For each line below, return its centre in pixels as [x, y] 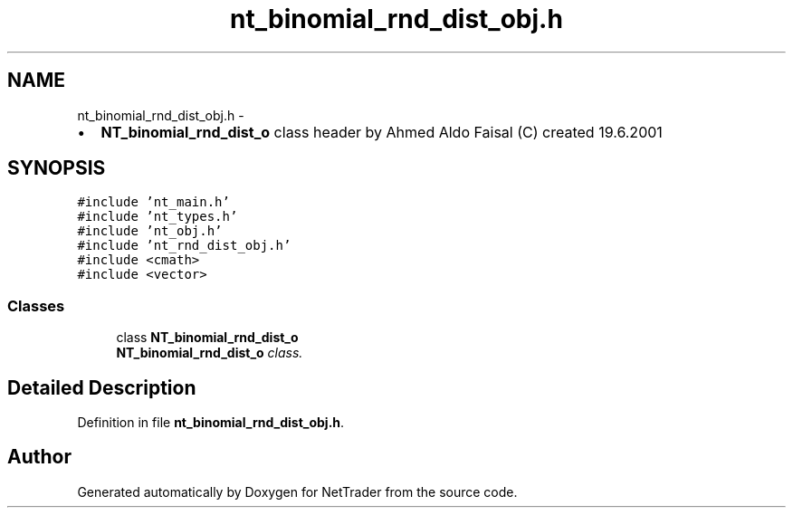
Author [39, 457]
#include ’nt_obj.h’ [150, 231]
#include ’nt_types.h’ [158, 217]
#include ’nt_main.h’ [153, 202]
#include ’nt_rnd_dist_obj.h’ [184, 246]
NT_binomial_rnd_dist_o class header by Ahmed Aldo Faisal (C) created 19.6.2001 [382, 132]
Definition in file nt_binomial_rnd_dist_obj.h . [211, 423]
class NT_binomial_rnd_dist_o [207, 338]
